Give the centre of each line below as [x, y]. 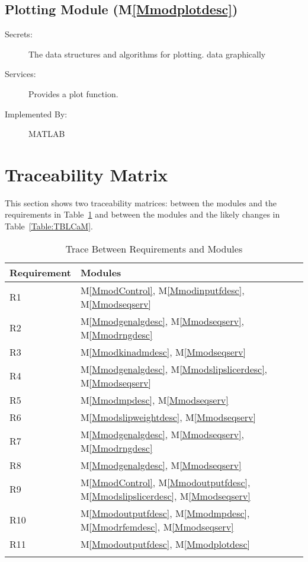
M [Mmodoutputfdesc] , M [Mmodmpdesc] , [165, 513]
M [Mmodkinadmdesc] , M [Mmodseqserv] [163, 352]
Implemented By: [36, 114]
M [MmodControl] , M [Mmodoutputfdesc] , [165, 482]
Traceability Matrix [86, 174]
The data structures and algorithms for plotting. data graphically [147, 54]
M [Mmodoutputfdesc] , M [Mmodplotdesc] [165, 544]
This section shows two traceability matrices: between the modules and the [141, 202]
